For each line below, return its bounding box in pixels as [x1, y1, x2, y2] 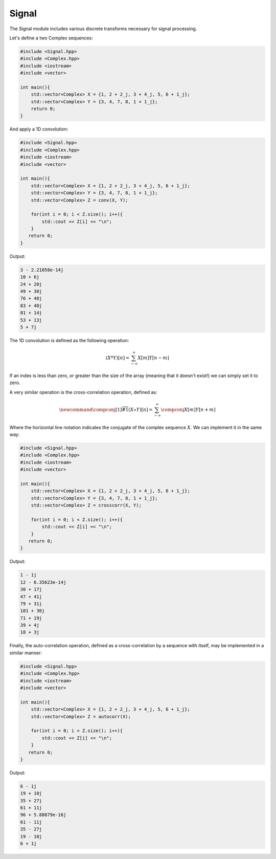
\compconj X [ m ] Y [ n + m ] [160, 407, 216, 412]
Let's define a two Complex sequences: [9, 35, 93, 41]
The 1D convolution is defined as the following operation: [9, 337, 129, 343]
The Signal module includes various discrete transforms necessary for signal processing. [9, 26, 197, 32]
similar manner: [9, 650, 42, 656]
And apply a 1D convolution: [9, 126, 68, 133]
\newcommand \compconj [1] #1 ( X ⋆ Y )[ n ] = [59, 407, 153, 412]
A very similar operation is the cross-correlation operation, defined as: [9, 389, 158, 395]
